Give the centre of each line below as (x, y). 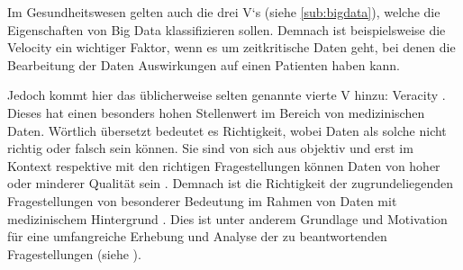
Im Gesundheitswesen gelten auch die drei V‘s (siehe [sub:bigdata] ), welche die (224, 12)
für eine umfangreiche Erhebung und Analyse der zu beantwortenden (197, 236)
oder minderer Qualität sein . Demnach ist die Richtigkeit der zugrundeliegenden (231, 183)
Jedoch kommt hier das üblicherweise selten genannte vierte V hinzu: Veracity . (227, 95)
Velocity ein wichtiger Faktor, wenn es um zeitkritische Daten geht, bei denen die (231, 47)
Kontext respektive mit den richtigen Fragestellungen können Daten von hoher (224, 165)
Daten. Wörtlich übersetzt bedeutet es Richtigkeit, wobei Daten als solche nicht (227, 130)
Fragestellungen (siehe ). (74, 253)
